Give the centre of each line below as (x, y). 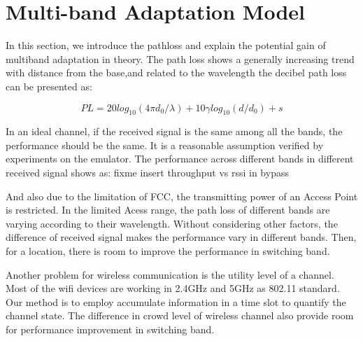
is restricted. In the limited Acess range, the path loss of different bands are (168, 210)
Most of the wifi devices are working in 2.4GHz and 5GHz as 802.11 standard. (173, 288)
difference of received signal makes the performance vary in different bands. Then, (181, 237)
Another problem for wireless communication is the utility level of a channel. (170, 274)
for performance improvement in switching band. (110, 329)
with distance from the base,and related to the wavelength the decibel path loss (176, 72)
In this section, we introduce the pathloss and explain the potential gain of (166, 45)
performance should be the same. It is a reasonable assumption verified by (165, 145)
